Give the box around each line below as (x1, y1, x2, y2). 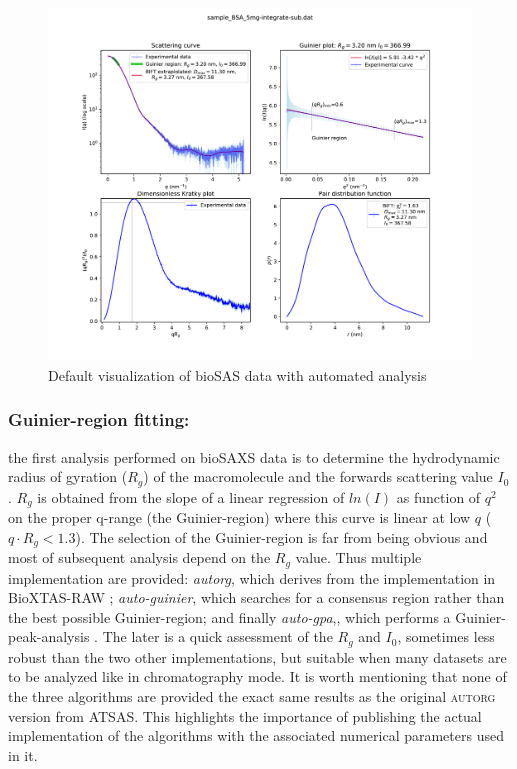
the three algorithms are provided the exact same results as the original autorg (8, 686, 496, 707)
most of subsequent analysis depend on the (8, 547, 271, 568)
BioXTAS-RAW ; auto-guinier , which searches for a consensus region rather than (8, 587, 505, 608)
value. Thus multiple (295, 547, 422, 568)
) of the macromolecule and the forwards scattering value (143, 466, 493, 487)
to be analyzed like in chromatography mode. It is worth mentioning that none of (8, 666, 507, 687)
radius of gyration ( (8, 466, 128, 487)
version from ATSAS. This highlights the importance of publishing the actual (8, 705, 482, 726)
